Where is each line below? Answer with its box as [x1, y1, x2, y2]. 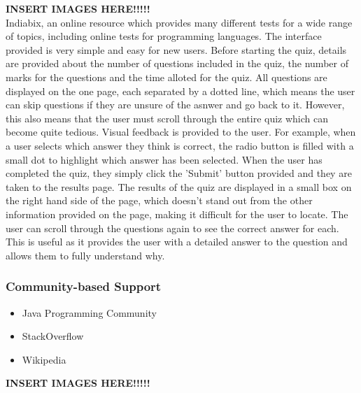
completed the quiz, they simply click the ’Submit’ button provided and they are [6, 166, 352, 180]
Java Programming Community [22, 305, 157, 320]
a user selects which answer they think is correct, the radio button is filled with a [6, 138, 354, 152]
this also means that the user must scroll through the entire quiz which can [6, 110, 329, 125]
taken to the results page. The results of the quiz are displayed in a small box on [6, 179, 352, 194]
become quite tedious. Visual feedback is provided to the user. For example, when [6, 124, 356, 139]
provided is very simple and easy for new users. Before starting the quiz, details [6, 42, 347, 57]
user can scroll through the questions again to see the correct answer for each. [6, 220, 339, 235]
